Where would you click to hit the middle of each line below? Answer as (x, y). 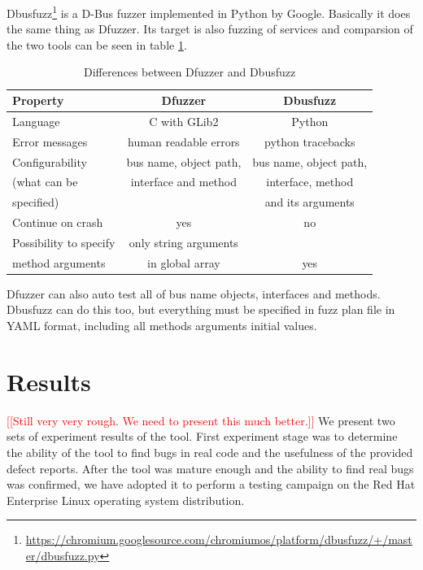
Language (36, 121)
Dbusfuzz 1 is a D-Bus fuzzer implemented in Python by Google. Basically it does (209, 12)
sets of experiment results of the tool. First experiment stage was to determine (202, 436)
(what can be (45, 182)
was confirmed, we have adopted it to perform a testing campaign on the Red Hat (211, 484)
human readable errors (184, 141)
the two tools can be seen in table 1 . (97, 44)
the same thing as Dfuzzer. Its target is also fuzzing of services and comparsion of (210, 29)
